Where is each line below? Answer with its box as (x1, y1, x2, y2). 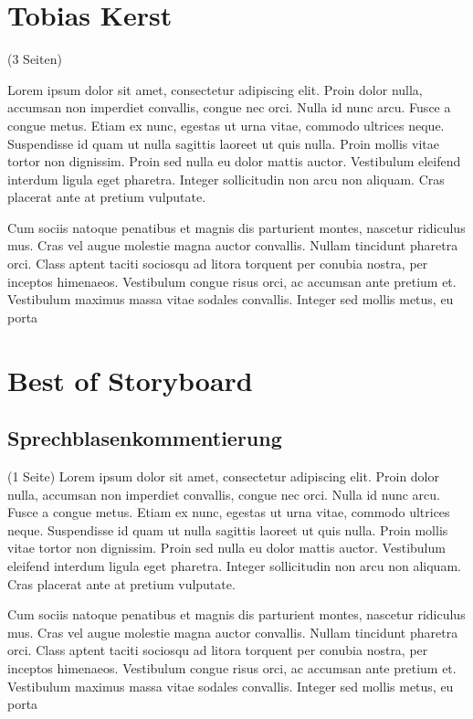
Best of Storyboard (7, 361, 253, 398)
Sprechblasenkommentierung (7, 424, 282, 452)
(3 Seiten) (7, 49, 62, 69)
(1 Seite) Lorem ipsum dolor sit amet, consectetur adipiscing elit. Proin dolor (7, 467, 440, 486)
